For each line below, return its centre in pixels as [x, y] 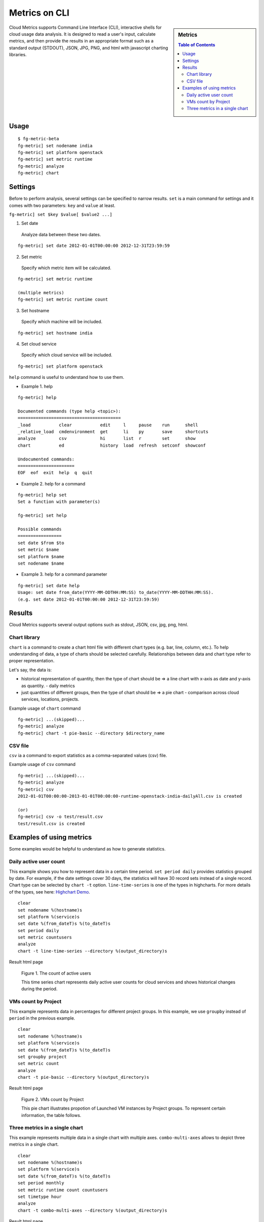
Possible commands [40, 529]
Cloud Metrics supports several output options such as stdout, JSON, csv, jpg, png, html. [99, 625]
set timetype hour [40, 1197]
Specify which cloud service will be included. [67, 355]
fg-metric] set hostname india [55, 333]
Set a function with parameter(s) [59, 502]
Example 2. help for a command [53, 483]
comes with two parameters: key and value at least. [62, 205]
